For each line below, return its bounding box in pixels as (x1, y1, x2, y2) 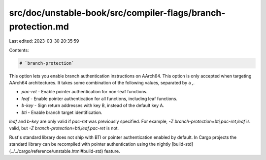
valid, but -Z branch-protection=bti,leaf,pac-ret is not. (9, 125, 119, 131)
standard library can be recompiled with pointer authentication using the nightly (9, 141, 171, 147)
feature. (104, 148, 120, 154)
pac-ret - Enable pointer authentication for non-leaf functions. (21, 89, 148, 95)
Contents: (9, 47, 29, 53)
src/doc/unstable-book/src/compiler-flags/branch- (9, 7, 226, 18)
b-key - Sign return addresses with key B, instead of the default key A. (21, 103, 165, 108)
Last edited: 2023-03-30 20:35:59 (9, 38, 79, 44)
